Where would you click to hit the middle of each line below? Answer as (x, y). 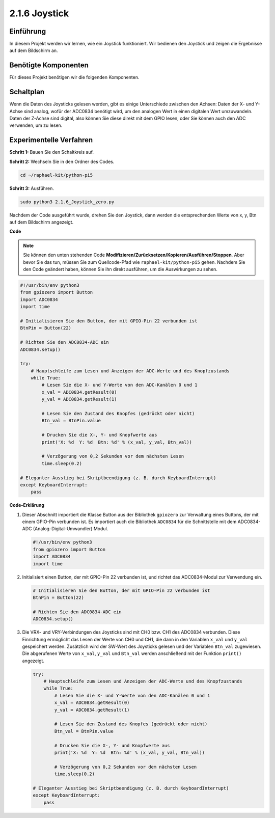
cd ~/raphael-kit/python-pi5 (57, 175)
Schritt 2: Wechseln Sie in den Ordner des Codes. (62, 161)
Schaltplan (27, 92)
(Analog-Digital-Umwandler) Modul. (71, 529)
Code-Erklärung (27, 505)
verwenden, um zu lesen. (36, 125)
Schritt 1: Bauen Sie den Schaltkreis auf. (52, 152)
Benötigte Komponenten (49, 65)
